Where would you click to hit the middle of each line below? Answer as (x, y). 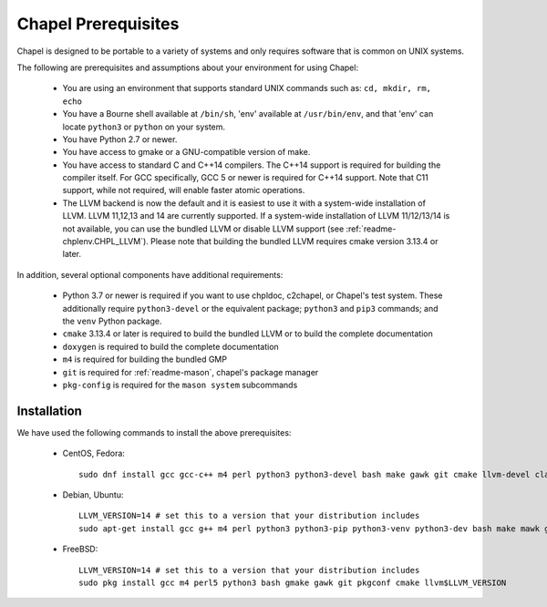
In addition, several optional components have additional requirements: (150, 274)
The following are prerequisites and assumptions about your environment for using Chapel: (188, 67)
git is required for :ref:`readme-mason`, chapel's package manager (191, 372)
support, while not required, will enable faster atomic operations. (184, 190)
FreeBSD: (80, 549)
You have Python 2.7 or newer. (120, 139)
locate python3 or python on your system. (144, 127)
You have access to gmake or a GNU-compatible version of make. (186, 152)
